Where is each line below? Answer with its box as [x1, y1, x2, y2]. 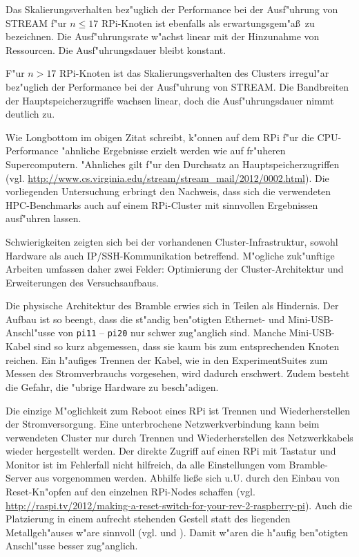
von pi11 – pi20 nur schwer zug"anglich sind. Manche [58, 325, 287, 340]
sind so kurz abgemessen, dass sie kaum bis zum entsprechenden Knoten [33, 339, 340, 354]
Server [6, 471, 32, 485]
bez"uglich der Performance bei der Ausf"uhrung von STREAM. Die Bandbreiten [6, 79, 349, 93]
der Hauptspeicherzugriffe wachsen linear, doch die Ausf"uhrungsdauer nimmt [6, 93, 334, 107]
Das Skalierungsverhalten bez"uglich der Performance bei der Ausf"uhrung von [6, 2, 338, 16]
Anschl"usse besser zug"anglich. [6, 538, 138, 553]
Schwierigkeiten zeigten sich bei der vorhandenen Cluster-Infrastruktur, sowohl [6, 234, 338, 248]
